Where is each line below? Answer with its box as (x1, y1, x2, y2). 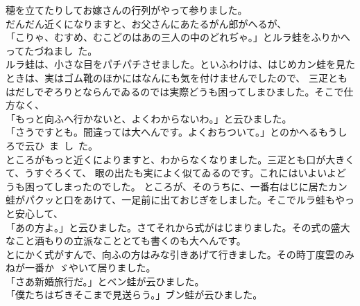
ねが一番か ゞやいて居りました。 (6, 260, 156, 275)
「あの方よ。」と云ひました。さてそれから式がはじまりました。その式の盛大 (6, 219, 350, 234)
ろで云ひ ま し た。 (6, 138, 98, 152)
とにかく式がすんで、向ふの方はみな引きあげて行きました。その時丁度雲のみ (6, 246, 354, 261)
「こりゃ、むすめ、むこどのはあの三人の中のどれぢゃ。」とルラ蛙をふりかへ (6, 30, 350, 44)
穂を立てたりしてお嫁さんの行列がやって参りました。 (6, 3, 248, 17)
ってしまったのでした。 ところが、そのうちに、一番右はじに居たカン (34, 179, 348, 193)
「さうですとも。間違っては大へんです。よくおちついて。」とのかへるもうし (6, 125, 348, 139)
